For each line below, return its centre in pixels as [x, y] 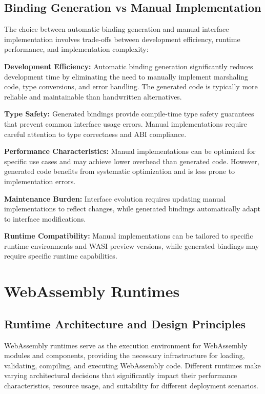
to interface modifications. [45, 218]
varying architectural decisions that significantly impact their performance [121, 375]
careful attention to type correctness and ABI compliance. [95, 134]
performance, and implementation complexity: [76, 49]
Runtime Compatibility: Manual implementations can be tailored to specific [129, 236]
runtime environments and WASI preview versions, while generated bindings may [132, 245]
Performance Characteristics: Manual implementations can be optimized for [130, 151]
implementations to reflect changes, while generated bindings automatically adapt [132, 209]
